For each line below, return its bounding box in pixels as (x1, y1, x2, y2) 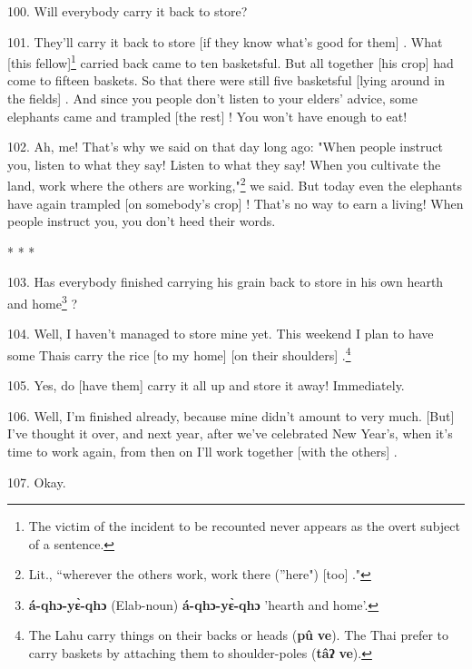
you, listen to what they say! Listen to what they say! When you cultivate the (7, 154, 441, 173)
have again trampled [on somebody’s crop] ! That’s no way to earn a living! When (7, 193, 464, 212)
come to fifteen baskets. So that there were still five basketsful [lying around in (7, 71, 445, 90)
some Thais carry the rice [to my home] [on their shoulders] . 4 (7, 342, 351, 364)
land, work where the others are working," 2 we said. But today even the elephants (7, 173, 462, 195)
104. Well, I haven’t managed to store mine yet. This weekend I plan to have (7, 324, 434, 343)
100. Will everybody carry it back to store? (7, 2, 248, 20)
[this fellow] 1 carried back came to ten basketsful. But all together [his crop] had (7, 51, 454, 72)
